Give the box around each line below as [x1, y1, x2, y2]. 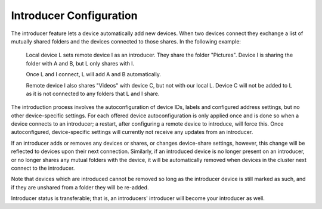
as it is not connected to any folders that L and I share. [26, 90, 160, 97]
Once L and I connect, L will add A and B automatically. [26, 71, 161, 78]
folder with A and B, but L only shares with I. [26, 60, 135, 67]
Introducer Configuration [11, 9, 138, 22]
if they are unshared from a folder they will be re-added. [11, 183, 149, 191]
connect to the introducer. [11, 164, 75, 172]
